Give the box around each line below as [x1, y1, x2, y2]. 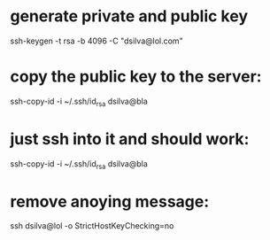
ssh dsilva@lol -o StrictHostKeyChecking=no [10, 221, 174, 231]
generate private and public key [10, 6, 249, 27]
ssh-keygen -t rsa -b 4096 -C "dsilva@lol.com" [10, 35, 184, 46]
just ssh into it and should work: [10, 128, 250, 149]
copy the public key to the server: [10, 66, 262, 87]
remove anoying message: [10, 191, 210, 212]
